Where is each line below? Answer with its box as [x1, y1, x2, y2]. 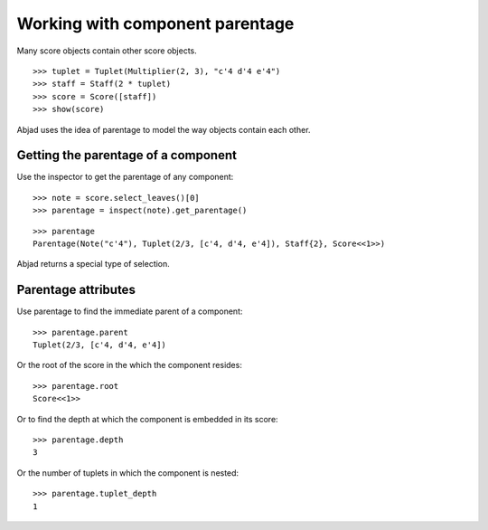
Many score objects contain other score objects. [16, 45, 198, 56]
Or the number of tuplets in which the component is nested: [16, 467, 239, 478]
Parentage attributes [16, 282, 136, 298]
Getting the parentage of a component [16, 147, 237, 163]
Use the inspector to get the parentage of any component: [16, 172, 234, 183]
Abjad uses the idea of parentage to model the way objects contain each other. [16, 124, 311, 135]
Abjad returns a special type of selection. [16, 259, 171, 270]
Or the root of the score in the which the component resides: [16, 360, 243, 371]
